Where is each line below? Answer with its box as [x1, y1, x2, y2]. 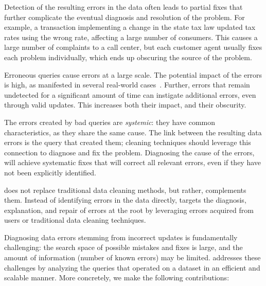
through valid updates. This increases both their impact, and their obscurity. [4, 99, 246, 110]
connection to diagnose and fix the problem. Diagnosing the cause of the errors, [4, 147, 255, 157]
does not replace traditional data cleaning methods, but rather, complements [4, 184, 246, 195]
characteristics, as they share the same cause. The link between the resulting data [4, 127, 262, 137]
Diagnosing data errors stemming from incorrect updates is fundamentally [4, 231, 238, 242]
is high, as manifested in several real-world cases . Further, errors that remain [4, 79, 250, 90]
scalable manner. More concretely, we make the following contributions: [4, 272, 229, 283]
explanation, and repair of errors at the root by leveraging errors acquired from [4, 204, 254, 215]
